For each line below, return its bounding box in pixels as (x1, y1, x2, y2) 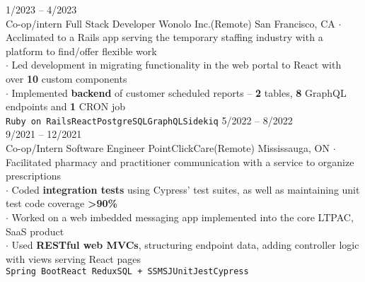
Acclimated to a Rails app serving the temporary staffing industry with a (6, 30, 323, 45)
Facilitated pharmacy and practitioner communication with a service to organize (6, 154, 354, 169)
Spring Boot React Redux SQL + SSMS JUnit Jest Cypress (6, 266, 249, 277)
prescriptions (6, 168, 62, 183)
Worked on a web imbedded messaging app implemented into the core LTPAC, (11, 209, 354, 224)
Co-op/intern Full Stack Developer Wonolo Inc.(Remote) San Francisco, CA (6, 16, 335, 30)
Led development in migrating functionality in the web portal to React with (11, 57, 342, 72)
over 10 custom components (6, 71, 127, 86)
